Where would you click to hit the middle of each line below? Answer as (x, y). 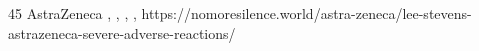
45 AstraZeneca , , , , (72, 13)
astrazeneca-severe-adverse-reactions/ (122, 32)
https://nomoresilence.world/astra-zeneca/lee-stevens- (306, 13)
